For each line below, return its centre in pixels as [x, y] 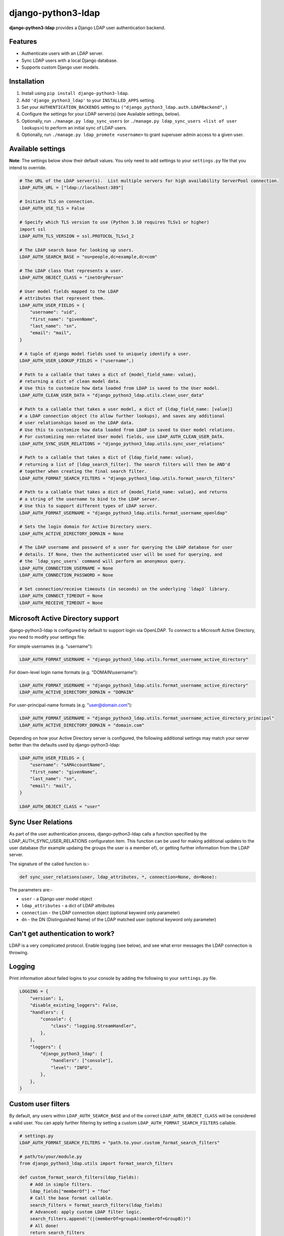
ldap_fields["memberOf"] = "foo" [70, 1191]
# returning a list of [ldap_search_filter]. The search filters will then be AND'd [125, 464]
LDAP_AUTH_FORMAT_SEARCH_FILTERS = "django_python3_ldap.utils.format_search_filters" [127, 478]
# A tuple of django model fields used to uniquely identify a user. [105, 354]
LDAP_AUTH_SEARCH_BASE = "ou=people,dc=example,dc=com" [89, 257]
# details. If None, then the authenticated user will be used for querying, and [121, 554]
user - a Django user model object [57, 899]
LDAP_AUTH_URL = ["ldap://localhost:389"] [71, 188]
